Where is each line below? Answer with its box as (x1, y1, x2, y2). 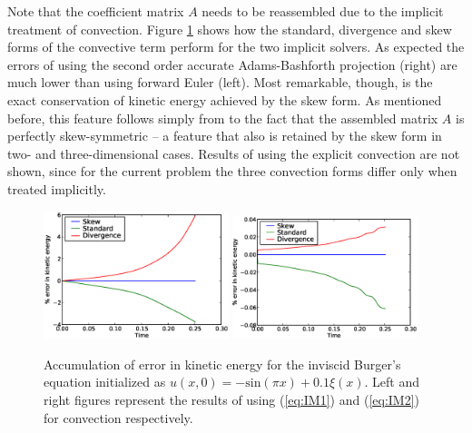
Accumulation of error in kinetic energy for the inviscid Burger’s (44, 354, 401, 373)
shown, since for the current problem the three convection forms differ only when (7, 162, 457, 181)
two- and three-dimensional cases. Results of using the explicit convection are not (7, 143, 460, 162)
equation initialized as (44, 372, 166, 391)
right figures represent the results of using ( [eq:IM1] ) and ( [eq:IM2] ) (44, 390, 420, 409)
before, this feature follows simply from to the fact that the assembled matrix (7, 108, 438, 127)
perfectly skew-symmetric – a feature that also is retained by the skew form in (7, 126, 442, 145)
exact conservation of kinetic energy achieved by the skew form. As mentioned (7, 90, 442, 109)
